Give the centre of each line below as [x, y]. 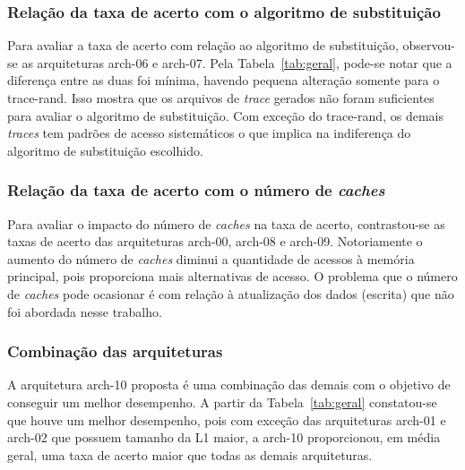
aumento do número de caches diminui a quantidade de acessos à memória [211, 258]
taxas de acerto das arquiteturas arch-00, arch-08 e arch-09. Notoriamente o [215, 241]
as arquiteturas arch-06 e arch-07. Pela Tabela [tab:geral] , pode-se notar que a [237, 62]
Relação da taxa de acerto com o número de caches [196, 190]
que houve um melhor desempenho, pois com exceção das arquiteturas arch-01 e [227, 419]
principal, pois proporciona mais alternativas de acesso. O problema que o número [232, 276]
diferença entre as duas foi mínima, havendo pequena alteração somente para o [224, 80]
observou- [429, 45]
